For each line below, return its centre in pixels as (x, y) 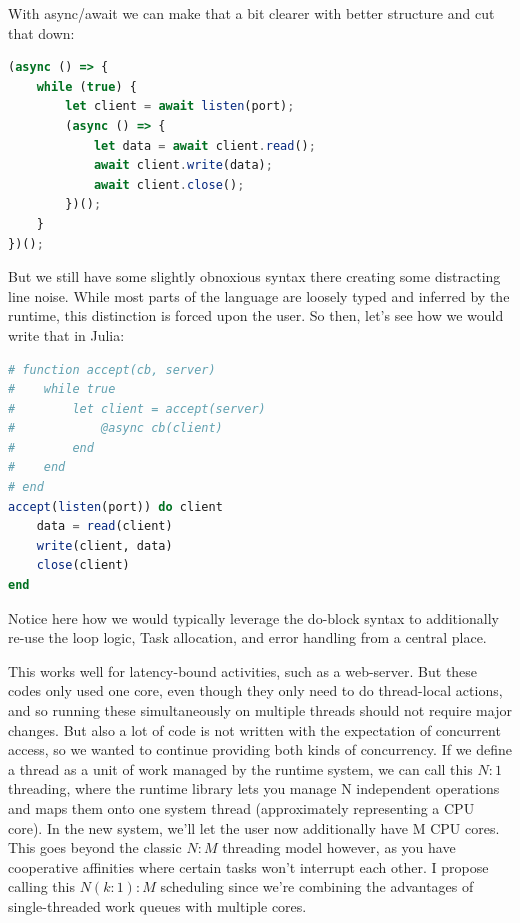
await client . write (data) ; (183, 165)
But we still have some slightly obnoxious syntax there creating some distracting (254, 276)
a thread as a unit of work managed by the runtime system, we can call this (240, 768)
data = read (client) (104, 526)
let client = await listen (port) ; (180, 106)
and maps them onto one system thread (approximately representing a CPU (241, 807)
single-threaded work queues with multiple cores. (157, 905)
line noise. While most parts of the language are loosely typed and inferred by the (259, 295)
